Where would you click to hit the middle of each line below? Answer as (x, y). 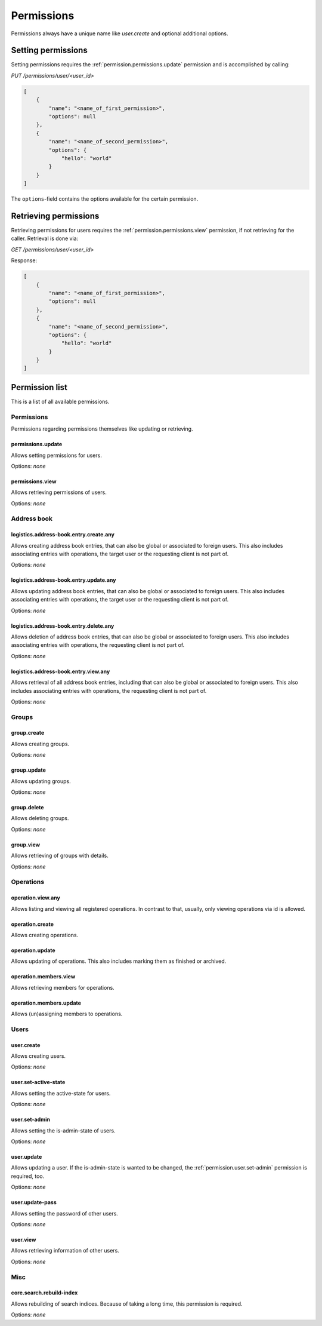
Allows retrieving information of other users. (65, 1251)
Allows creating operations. (45, 935)
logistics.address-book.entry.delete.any (63, 626)
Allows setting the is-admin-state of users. (63, 1130)
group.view (26, 845)
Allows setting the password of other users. (65, 1213)
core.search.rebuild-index (44, 1293)
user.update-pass (34, 1202)
